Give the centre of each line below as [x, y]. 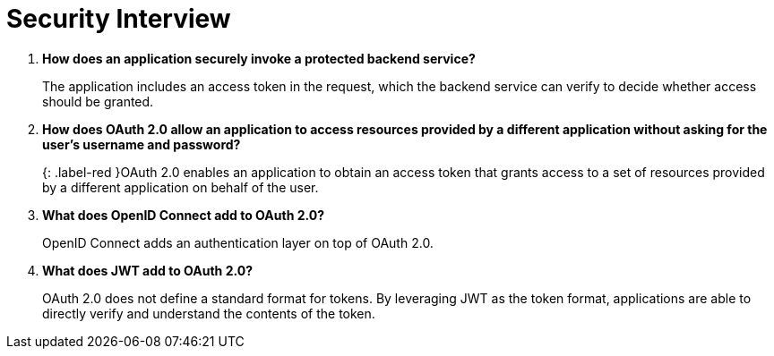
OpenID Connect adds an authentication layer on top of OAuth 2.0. [238, 242]
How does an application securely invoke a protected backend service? [259, 58]
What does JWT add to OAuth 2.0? [147, 270]
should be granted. [98, 101]
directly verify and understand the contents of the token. [209, 313]
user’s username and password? [142, 144]
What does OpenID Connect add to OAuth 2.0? [184, 215]
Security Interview [119, 19]
